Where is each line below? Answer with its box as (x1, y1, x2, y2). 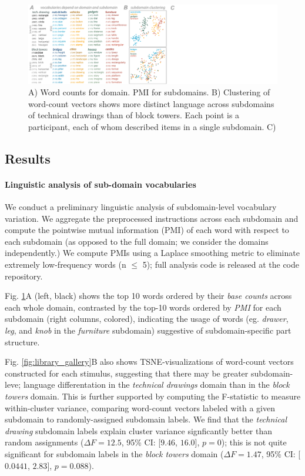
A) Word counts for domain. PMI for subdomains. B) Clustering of (28, 86, 270, 98)
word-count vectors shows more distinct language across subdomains (28, 97, 274, 109)
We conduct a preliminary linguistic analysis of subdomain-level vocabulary (5, 201, 277, 213)
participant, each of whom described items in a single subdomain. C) (28, 120, 276, 132)
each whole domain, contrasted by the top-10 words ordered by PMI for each (5, 301, 281, 313)
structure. (5, 335, 40, 348)
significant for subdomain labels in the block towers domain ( (5, 447, 224, 460)
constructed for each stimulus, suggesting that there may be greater (5, 367, 249, 379)
